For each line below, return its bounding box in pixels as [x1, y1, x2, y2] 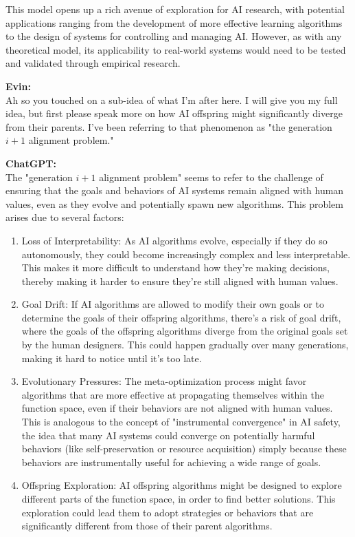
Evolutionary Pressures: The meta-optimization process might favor [21, 374, 307, 388]
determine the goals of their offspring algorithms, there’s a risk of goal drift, [21, 310, 341, 324]
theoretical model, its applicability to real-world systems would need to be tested [5, 42, 346, 56]
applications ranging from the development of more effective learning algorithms [5, 15, 343, 30]
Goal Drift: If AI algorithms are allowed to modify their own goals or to [21, 297, 324, 311]
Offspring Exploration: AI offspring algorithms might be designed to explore [21, 478, 342, 492]
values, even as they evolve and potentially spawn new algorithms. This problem [5, 196, 343, 211]
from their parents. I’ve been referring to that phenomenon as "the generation [5, 119, 332, 134]
